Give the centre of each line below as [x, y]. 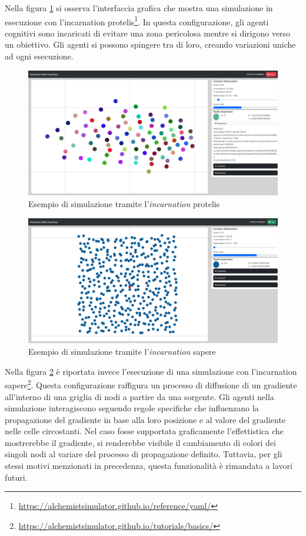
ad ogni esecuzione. [39, 56]
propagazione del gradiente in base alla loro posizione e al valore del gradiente [145, 419]
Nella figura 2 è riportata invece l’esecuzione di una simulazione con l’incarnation [151, 371]
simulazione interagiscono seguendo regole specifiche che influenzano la [132, 408]
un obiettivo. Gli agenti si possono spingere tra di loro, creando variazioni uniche [150, 44]
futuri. [16, 477]
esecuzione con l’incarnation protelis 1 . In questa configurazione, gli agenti [137, 21]
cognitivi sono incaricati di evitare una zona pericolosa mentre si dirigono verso [148, 33]
